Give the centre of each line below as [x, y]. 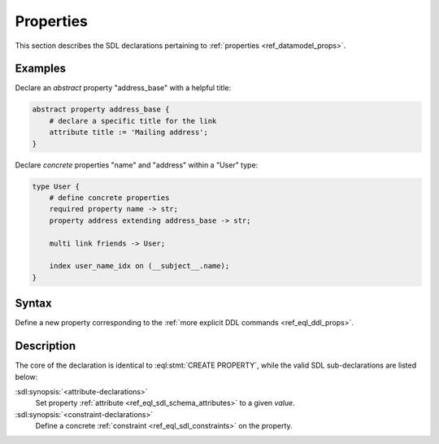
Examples [41, 69]
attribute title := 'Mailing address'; [129, 133]
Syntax [33, 304]
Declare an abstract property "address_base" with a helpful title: [123, 88]
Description [46, 346]
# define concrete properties [109, 198]
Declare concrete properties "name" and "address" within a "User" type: [137, 165]
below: [26, 377]
